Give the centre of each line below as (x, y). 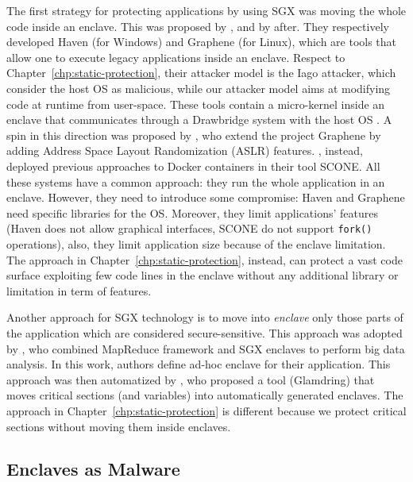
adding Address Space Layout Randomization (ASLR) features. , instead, (185, 150)
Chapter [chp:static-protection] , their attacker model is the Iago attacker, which (201, 73)
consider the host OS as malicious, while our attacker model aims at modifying (199, 88)
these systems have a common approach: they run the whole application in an (196, 181)
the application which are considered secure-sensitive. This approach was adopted (205, 332)
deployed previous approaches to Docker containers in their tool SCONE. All (193, 166)
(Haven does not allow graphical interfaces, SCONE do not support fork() (189, 228)
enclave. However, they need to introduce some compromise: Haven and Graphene (206, 197)
